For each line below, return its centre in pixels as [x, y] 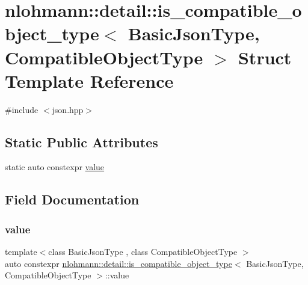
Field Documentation [72, 199]
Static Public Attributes [82, 142]
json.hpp [68, 109]
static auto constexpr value [55, 167]
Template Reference [89, 80]
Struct [265, 57]
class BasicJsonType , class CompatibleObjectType [143, 252]
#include [22, 109]
